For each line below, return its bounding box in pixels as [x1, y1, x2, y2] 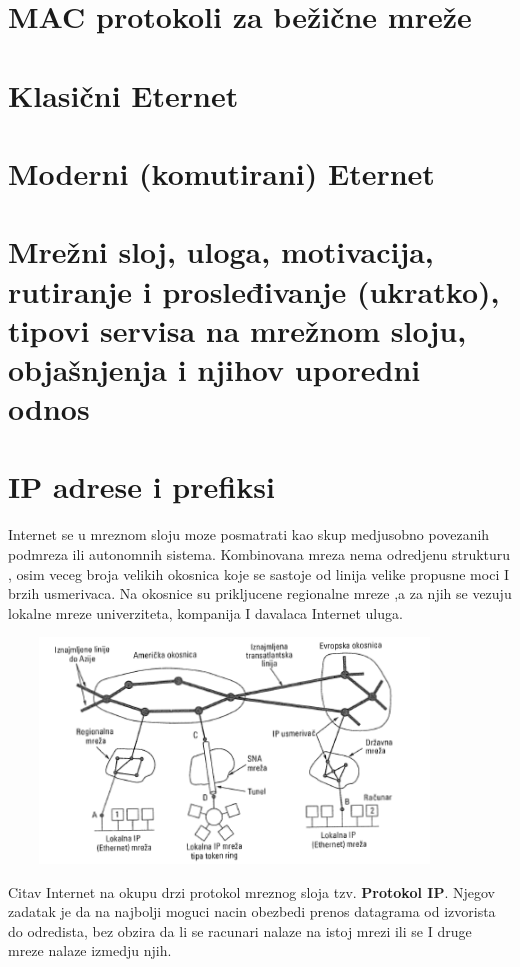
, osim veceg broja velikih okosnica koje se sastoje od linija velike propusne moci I [8, 563, 510, 584]
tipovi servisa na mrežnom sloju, [8, 309, 467, 350]
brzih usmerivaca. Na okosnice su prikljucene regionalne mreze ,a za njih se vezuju [8, 583, 512, 604]
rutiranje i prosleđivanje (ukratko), [8, 270, 500, 311]
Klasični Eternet [8, 74, 239, 115]
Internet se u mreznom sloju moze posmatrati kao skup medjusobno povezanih [8, 524, 490, 545]
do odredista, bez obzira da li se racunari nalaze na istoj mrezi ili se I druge [8, 920, 472, 941]
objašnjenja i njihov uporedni [8, 348, 421, 389]
